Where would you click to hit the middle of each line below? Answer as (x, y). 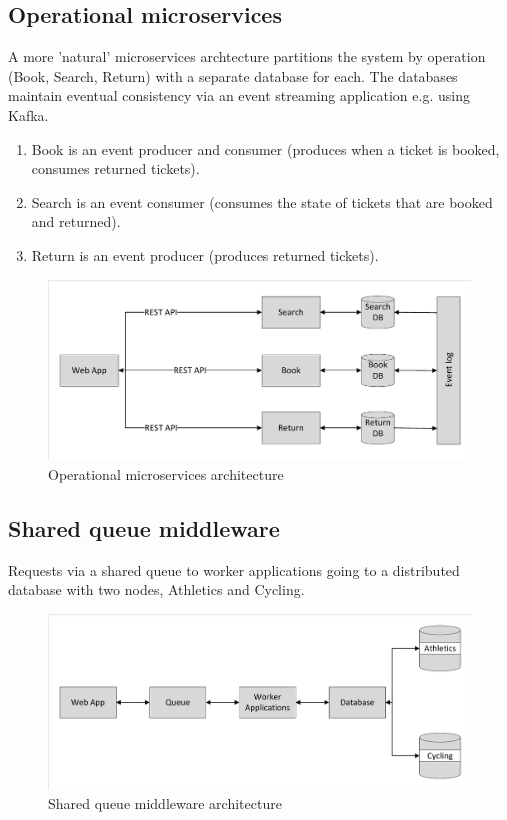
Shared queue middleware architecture (165, 803)
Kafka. (28, 114)
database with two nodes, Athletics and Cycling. (156, 589)
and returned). (76, 221)
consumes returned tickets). (115, 168)
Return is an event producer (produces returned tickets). (205, 254)
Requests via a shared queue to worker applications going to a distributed (234, 569)
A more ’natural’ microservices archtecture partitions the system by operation (247, 56)
